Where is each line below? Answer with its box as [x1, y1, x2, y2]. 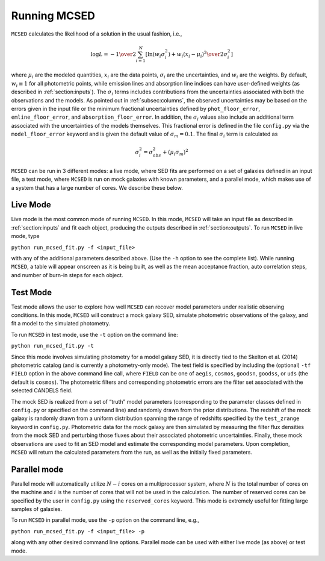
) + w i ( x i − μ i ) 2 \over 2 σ [168, 50, 228, 59]
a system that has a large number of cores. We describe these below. [11, 184, 183, 191]
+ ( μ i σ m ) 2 [162, 148, 189, 157]
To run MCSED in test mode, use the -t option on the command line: [11, 331, 179, 338]
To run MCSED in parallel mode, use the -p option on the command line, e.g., [11, 516, 200, 524]
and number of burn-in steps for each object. [11, 271, 123, 278]
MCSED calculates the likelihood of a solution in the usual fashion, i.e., [11, 30, 182, 37]
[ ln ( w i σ [145, 51, 166, 59]
